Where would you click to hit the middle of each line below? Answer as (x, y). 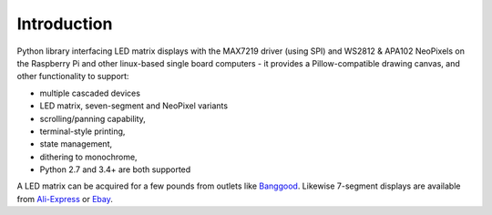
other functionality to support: (73, 77)
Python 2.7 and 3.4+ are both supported (115, 169)
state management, (76, 144)
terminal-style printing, (82, 131)
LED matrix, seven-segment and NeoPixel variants (133, 106)
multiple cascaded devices (90, 93)
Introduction (65, 24)
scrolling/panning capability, (92, 118)
